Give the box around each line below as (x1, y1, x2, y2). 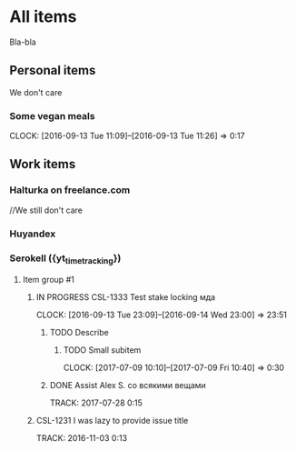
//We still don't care (9, 205, 84, 215)
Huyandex (9, 227, 56, 240)
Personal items (9, 63, 96, 78)
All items (9, 6, 77, 27)
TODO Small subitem (63, 345, 142, 356)
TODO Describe (49, 327, 109, 338)
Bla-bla (9, 36, 36, 47)
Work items (9, 156, 76, 172)
